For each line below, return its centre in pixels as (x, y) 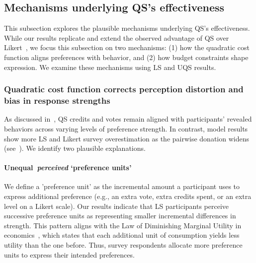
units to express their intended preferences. (69, 254)
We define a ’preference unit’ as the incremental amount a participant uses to (122, 186)
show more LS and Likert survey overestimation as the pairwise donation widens (127, 138)
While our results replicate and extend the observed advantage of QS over (117, 37)
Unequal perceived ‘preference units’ (68, 167)
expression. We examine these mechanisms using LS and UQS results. (110, 67)
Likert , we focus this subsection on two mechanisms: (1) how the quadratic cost (127, 47)
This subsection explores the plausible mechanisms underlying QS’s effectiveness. (127, 28)
